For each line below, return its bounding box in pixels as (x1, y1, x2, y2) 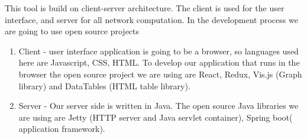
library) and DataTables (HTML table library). (18, 79, 190, 92)
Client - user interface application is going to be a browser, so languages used (18, 44, 299, 57)
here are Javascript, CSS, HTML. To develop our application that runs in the (18, 56, 300, 69)
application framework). (18, 122, 105, 135)
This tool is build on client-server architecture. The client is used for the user (5, 2, 285, 14)
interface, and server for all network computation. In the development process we (5, 13, 298, 25)
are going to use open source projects (5, 25, 140, 37)
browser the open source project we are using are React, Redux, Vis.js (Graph (18, 67, 302, 80)
